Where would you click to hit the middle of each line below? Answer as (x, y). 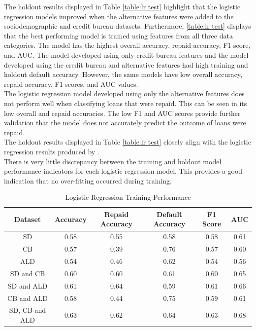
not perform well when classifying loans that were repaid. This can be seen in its (126, 103)
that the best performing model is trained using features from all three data (118, 35)
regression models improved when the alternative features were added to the (119, 16)
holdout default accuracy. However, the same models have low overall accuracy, (123, 74)
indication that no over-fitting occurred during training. (88, 180)
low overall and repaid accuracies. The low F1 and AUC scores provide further (122, 113)
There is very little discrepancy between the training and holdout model (113, 161)
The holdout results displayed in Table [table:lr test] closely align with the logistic (128, 142)
